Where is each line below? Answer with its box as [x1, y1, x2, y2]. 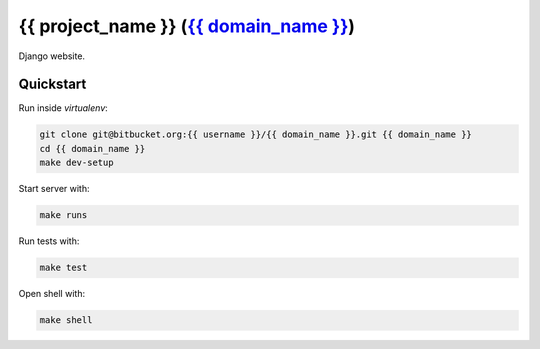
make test [39, 262, 88, 274]
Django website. [18, 50, 85, 62]
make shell [39, 315, 93, 326]
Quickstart [18, 76, 87, 93]
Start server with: [18, 183, 90, 195]
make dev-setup [39, 157, 114, 169]
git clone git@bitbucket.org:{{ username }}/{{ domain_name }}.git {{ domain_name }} [39, 129, 472, 140]
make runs [39, 210, 88, 221]
